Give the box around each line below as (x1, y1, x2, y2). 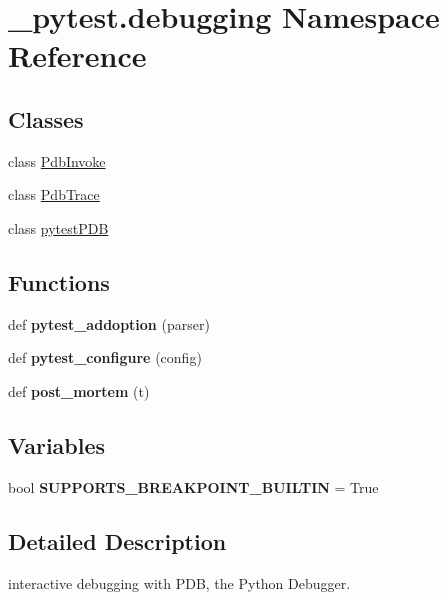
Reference (8, 35, 147, 76)
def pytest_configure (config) (8, 347, 202, 368)
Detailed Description (8, 525, 227, 556)
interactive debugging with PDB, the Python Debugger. (8, 572, 351, 593)
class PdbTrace (8, 184, 100, 205)
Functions (8, 266, 110, 297)
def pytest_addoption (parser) (8, 313, 210, 334)
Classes (8, 103, 84, 134)
